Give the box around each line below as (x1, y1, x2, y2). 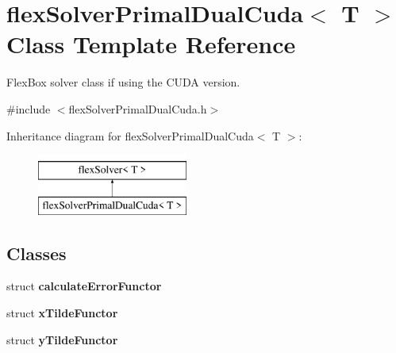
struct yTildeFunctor (6, 331, 118, 347)
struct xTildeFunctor (6, 305, 118, 321)
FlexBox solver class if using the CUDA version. (6, 74, 240, 90)
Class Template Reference (6, 28, 296, 60)
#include (6, 100, 51, 117)
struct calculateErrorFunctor (6, 278, 162, 294)
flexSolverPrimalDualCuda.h (68, 100, 207, 117)
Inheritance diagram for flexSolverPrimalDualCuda (6, 127, 254, 144)
